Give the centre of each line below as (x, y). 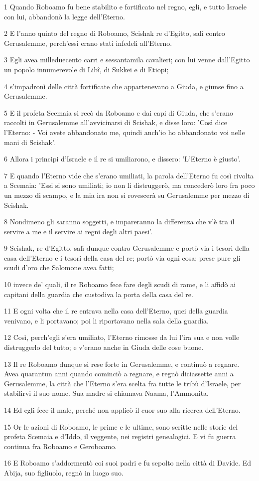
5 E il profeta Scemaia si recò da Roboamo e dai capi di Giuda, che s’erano (119, 112)
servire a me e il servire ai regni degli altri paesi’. (78, 231)
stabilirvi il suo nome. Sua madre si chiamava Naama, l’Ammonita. (106, 393)
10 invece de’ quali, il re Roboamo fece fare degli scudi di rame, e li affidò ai (120, 284)
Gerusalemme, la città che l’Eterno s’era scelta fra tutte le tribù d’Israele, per (123, 383)
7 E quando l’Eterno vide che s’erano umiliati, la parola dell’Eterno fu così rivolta (129, 175)
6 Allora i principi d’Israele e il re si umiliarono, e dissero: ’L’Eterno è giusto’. (122, 159)
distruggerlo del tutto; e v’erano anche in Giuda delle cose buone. (104, 347)
